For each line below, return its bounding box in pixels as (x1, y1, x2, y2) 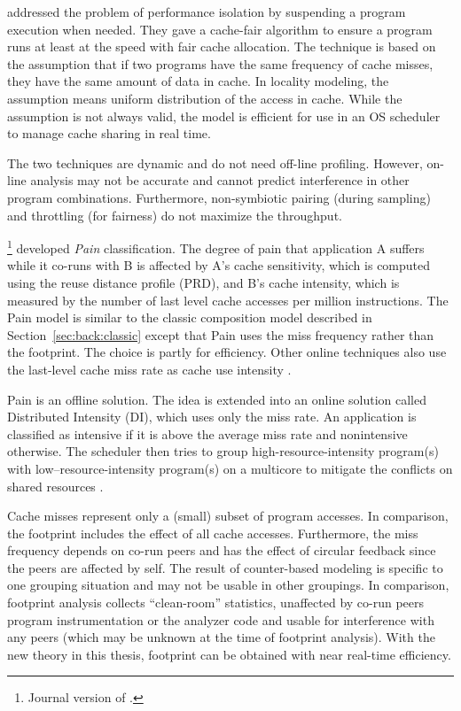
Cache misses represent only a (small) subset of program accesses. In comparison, (7, 506, 449, 525)
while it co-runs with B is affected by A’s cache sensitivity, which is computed (7, 256, 431, 274)
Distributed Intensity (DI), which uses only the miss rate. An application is (7, 407, 417, 426)
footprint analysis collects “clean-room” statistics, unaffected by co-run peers (7, 593, 425, 612)
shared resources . (7, 476, 104, 495)
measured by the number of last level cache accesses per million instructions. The (7, 290, 449, 309)
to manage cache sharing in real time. (7, 124, 211, 143)
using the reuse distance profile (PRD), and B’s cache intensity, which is (7, 273, 400, 291)
